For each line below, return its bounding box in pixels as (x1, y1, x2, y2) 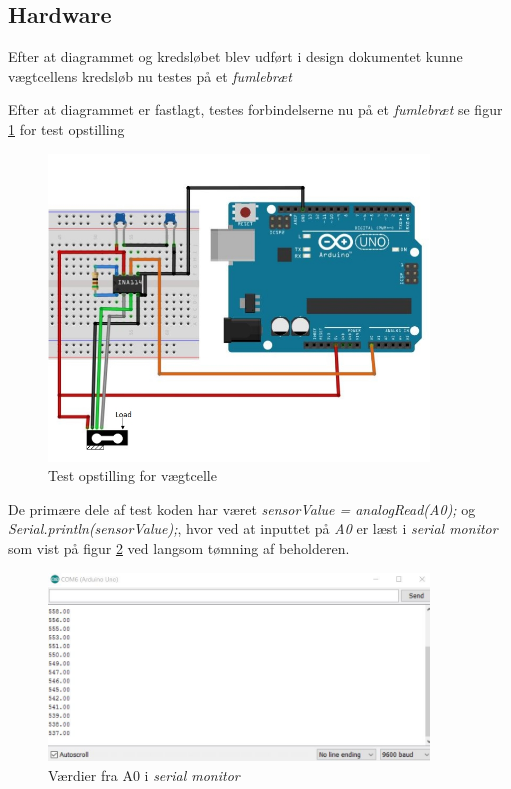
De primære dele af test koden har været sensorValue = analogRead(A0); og (8, 498, 476, 519)
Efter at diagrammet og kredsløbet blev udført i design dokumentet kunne (8, 46, 463, 67)
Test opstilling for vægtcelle (48, 465, 217, 486)
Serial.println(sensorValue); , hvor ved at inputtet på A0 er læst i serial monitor (8, 518, 498, 539)
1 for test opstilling (8, 118, 125, 139)
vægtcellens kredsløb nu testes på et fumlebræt (8, 65, 292, 86)
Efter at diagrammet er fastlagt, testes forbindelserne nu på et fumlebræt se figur (8, 99, 503, 120)
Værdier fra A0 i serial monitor (48, 765, 240, 785)
